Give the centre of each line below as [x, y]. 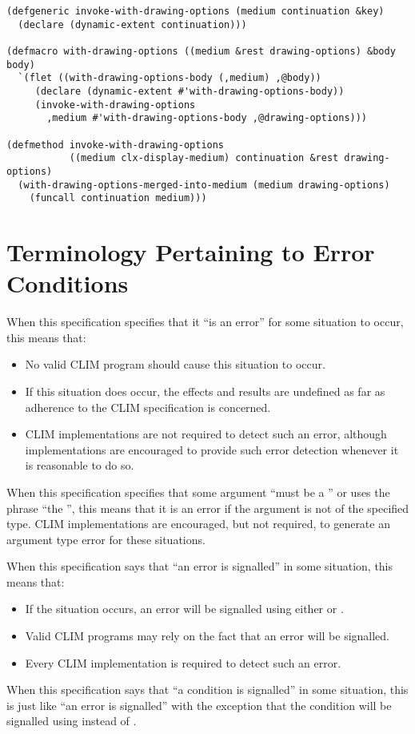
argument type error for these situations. [106, 539]
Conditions [68, 283]
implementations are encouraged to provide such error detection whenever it [212, 449]
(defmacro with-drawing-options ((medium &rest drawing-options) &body [201, 51]
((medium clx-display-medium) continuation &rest [204, 158]
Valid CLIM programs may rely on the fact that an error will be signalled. [207, 636]
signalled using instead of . [72, 721]
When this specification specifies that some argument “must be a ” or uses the [198, 492]
